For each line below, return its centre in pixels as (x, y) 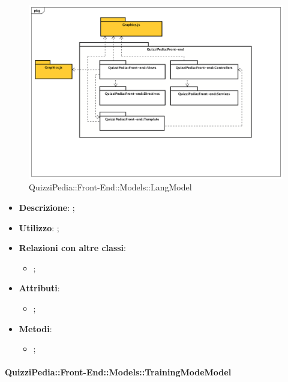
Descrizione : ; (47, 208)
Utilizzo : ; (39, 227)
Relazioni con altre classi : (72, 248)
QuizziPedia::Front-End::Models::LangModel (110, 187)
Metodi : (35, 328)
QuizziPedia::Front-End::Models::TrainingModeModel (118, 372)
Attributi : (39, 288)
